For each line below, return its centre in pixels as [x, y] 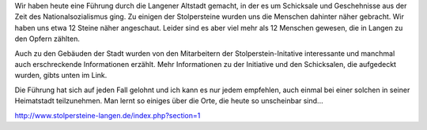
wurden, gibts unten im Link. [61, 76]
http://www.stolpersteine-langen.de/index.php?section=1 [108, 115]
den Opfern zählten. [47, 39]
